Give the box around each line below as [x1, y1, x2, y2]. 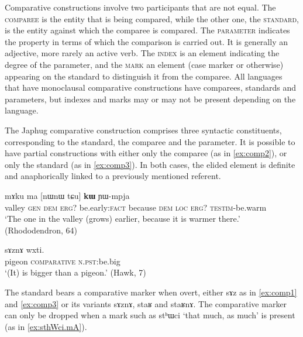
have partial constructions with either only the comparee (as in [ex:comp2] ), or [5, 147, 287, 159]
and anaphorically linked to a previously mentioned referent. [5, 170, 221, 182]
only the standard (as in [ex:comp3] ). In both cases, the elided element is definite [5, 158, 295, 170]
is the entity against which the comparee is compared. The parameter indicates [5, 24, 290, 36]
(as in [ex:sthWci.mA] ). [5, 320, 87, 332]
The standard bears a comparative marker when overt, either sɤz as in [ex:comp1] [5, 286, 297, 298]
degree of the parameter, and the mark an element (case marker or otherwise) [5, 58, 284, 70]
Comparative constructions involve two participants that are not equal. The [5, 1, 276, 13]
